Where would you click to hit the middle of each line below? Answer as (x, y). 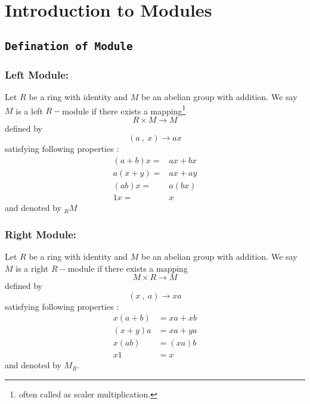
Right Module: (41, 234)
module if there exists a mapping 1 (124, 110)
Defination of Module (69, 46)
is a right (32, 268)
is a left (29, 111)
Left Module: (37, 74)
